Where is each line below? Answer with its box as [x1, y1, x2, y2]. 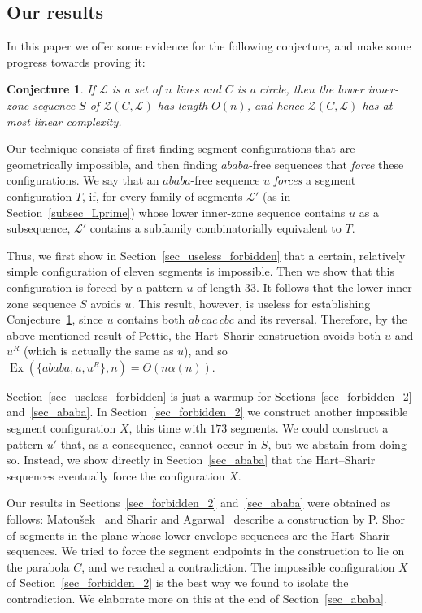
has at [362, 96, 393, 113]
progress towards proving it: [7, 53, 146, 70]
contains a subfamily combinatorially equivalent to [89, 220, 342, 237]
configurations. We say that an [7, 172, 159, 189]
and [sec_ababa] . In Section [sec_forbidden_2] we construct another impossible [7, 403, 408, 420]
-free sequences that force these [249, 155, 404, 172]
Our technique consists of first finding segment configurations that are [7, 140, 355, 157]
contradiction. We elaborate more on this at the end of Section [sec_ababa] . [7, 590, 387, 607]
